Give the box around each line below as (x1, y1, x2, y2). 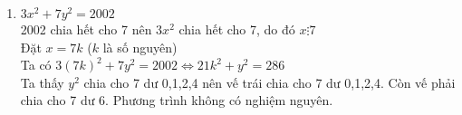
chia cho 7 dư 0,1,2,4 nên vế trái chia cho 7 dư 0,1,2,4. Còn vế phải (83, 72, 456, 91)
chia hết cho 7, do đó (178, 20, 295, 38)
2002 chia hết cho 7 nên (20, 20, 152, 38)
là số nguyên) (102, 37, 178, 56)
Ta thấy (20, 72, 64, 91)
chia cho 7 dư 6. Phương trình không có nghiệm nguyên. (20, 91, 333, 110)
